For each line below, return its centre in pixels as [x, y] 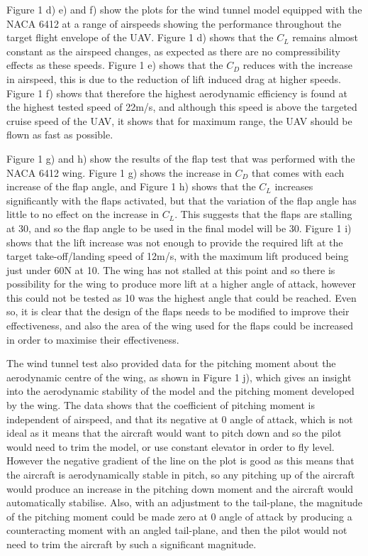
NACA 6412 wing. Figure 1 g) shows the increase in [119, 172]
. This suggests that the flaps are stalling [263, 214]
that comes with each [298, 172]
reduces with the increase [298, 65]
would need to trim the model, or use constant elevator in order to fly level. [171, 446]
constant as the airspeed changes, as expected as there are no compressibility [173, 51]
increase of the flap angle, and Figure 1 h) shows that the [131, 186]
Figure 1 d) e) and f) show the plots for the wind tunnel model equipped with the [184, 9]
